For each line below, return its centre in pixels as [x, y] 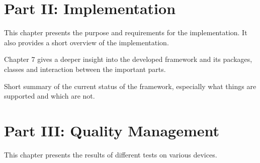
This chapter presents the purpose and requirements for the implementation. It [126, 32]
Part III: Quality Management [112, 130]
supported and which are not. [50, 96]
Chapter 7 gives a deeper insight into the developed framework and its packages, [128, 59]
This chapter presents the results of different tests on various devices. [111, 154]
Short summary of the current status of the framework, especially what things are [130, 86]
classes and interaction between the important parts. [85, 69]
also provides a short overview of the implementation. [86, 42]
